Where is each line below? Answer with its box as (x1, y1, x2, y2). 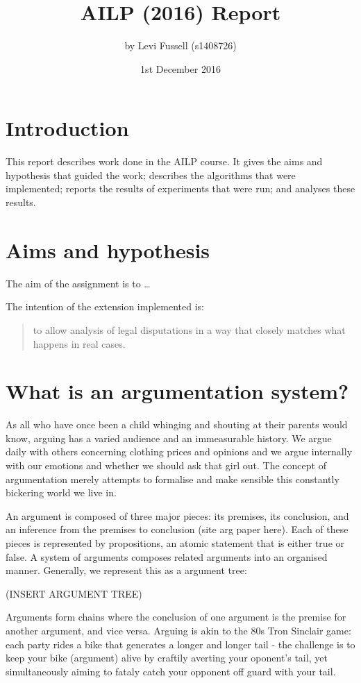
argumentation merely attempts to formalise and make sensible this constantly (6, 471, 339, 486)
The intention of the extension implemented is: (6, 299, 204, 314)
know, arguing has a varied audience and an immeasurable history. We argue (6, 430, 332, 445)
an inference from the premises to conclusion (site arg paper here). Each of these (6, 522, 349, 537)
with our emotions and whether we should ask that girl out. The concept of (6, 458, 326, 473)
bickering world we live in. (6, 485, 117, 500)
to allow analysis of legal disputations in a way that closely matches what (33, 322, 346, 337)
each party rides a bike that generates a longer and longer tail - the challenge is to (6, 636, 355, 651)
